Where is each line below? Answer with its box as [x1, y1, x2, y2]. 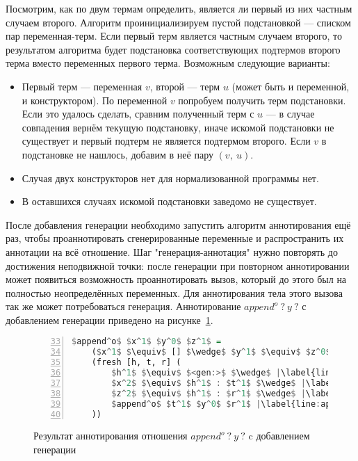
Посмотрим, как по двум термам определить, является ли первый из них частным [6, 1, 352, 15]
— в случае [266, 106, 315, 121]
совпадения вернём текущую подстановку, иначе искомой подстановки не [22, 120, 334, 134]
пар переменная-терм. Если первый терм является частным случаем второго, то [6, 29, 343, 43]
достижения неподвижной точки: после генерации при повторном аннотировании [6, 258, 350, 273]
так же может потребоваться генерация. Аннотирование [6, 299, 241, 314]
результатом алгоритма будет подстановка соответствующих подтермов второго [6, 42, 341, 56]
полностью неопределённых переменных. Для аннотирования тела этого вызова [6, 285, 343, 300]
